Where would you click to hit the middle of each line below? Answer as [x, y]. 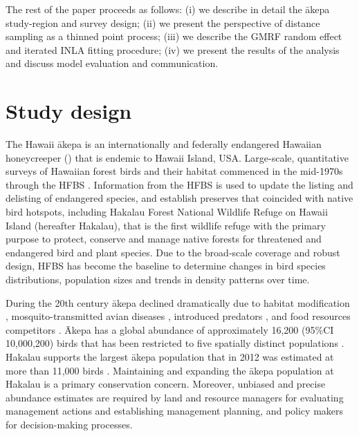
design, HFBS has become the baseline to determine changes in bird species [166, 266]
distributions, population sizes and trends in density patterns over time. [158, 279]
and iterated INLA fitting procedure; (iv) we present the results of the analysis [173, 49]
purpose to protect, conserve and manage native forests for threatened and [164, 239]
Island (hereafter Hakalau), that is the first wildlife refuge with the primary [166, 225]
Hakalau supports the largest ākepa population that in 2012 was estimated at [170, 357]
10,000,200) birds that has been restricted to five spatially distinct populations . [175, 343]
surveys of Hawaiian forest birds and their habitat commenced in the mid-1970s [174, 171]
